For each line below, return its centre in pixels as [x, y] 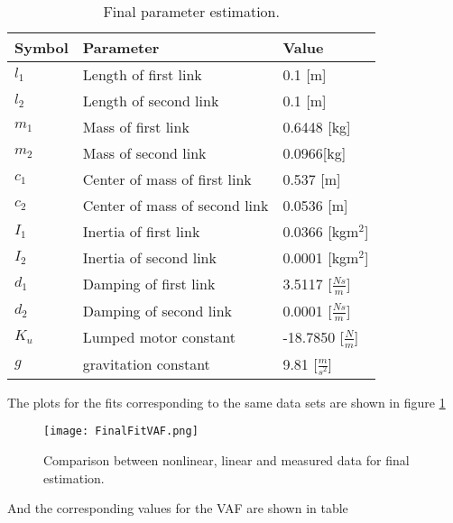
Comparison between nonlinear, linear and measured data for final [226, 459]
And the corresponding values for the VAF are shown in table [178, 508]
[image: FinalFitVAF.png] [121, 431]
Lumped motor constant [159, 337]
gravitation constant [146, 364]
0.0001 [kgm [321, 257]
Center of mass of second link [176, 205]
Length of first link [142, 74]
